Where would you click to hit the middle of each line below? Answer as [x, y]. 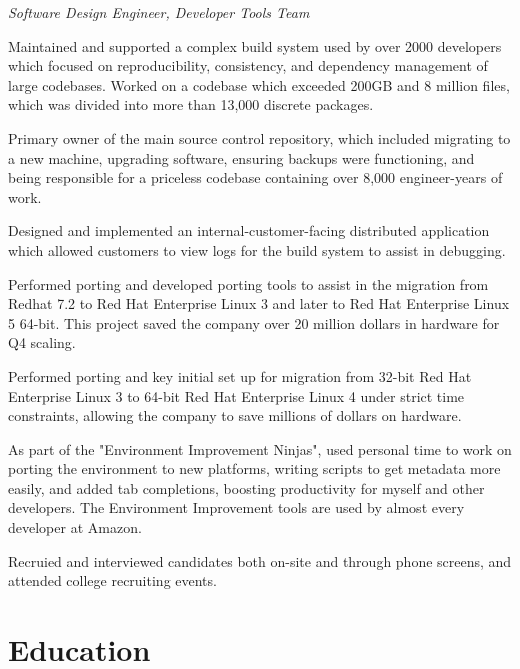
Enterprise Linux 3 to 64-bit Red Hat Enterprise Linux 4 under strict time [236, 395]
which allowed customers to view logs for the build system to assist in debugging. [257, 249]
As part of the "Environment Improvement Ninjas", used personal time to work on [260, 448]
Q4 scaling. [42, 342]
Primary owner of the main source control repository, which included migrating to [259, 137]
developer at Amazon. [75, 527]
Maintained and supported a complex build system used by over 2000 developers [255, 45]
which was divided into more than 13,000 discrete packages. [191, 104]
